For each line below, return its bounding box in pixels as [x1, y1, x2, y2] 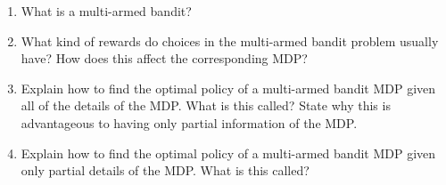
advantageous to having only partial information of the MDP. [21, 113, 358, 132]
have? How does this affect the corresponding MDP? [21, 49, 308, 68]
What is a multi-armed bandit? [21, 2, 192, 20]
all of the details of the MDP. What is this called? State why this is [21, 96, 391, 115]
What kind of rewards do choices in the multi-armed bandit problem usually [21, 31, 439, 50]
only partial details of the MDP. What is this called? [21, 161, 310, 180]
